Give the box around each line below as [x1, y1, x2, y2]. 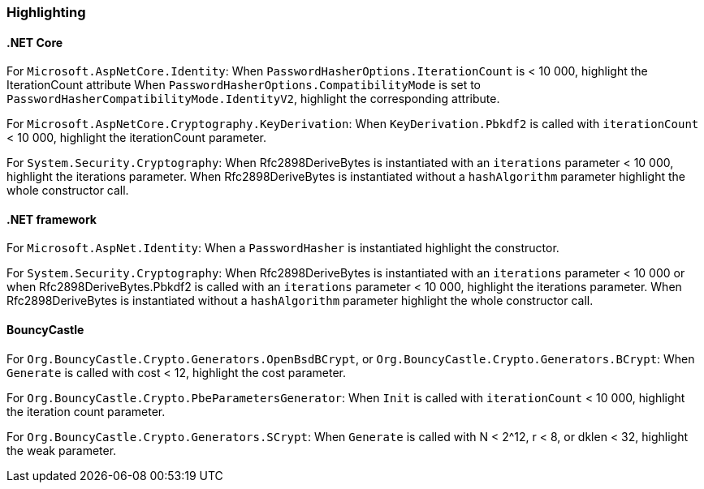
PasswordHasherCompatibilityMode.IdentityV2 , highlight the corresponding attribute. [6, 92, 500, 106]
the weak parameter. [6, 443, 117, 457]
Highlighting [6, 4, 86, 20]
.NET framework [6, 212, 97, 226]
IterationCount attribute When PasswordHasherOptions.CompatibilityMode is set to [6, 78, 481, 92]
